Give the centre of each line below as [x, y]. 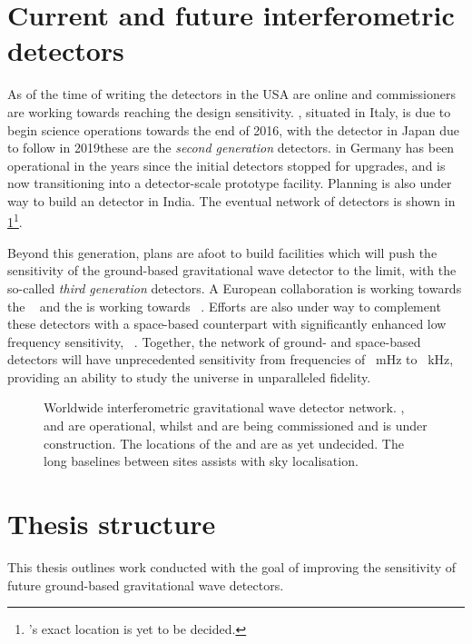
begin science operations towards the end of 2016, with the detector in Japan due [233, 129]
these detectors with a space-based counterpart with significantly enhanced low [227, 324]
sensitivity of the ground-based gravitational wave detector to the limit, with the [232, 270]
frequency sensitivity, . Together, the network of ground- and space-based [214, 341]
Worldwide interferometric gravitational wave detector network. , [224, 407]
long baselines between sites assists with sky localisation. [201, 461]
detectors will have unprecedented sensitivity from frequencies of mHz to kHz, [231, 359]
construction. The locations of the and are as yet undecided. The [224, 443]
